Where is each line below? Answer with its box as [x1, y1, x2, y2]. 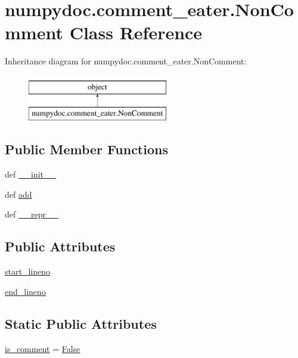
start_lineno [5, 265, 50, 278]
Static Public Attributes [5, 314, 157, 332]
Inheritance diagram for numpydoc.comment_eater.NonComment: [5, 55, 247, 67]
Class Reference [69, 20, 203, 45]
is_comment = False [5, 342, 80, 354]
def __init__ [5, 168, 56, 180]
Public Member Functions [5, 140, 168, 158]
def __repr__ [5, 208, 58, 220]
